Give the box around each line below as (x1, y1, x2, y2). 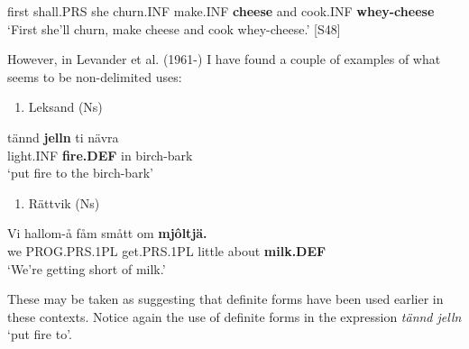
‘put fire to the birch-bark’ (7, 163, 153, 182)
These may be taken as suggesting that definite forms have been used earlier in (7, 289, 444, 308)
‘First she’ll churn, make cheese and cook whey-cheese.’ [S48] (7, 19, 341, 38)
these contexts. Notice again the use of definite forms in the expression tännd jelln (7, 307, 462, 326)
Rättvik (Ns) (28, 193, 100, 212)
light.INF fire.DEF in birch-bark (7, 145, 193, 164)
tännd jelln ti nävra (7, 127, 119, 146)
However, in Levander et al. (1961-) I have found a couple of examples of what (7, 50, 441, 69)
